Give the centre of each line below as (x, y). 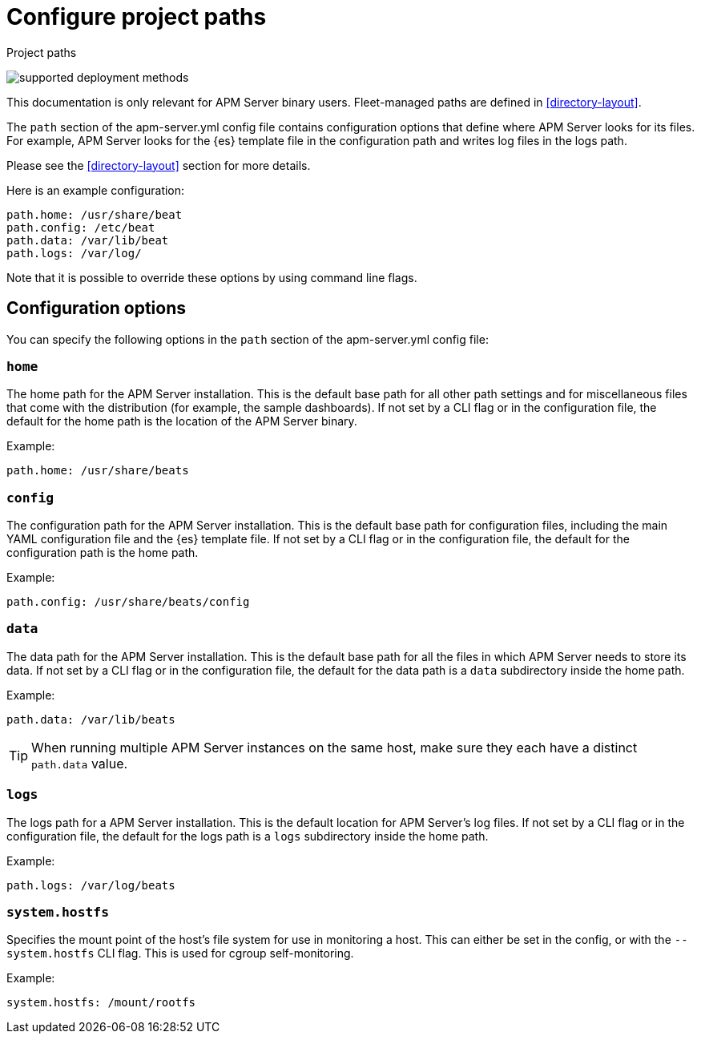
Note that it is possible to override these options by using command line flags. (212, 277)
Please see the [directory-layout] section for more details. (159, 165)
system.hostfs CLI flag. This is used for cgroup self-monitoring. (180, 953)
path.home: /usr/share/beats (98, 471)
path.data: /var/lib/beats (91, 719)
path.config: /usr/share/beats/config (128, 602)
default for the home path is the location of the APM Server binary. (182, 421)
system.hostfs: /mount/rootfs (101, 1003)
